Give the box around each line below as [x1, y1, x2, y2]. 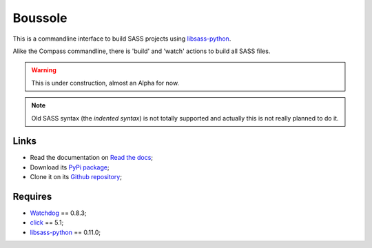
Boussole [12, 10, 68, 25]
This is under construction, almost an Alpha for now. [31, 79, 179, 87]
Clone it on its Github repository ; [30, 173, 122, 181]
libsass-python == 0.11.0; [30, 228, 101, 236]
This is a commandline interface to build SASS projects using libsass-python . [12, 34, 231, 43]
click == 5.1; [30, 218, 64, 227]
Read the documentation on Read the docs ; [30, 154, 154, 162]
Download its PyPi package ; [30, 163, 110, 172]
